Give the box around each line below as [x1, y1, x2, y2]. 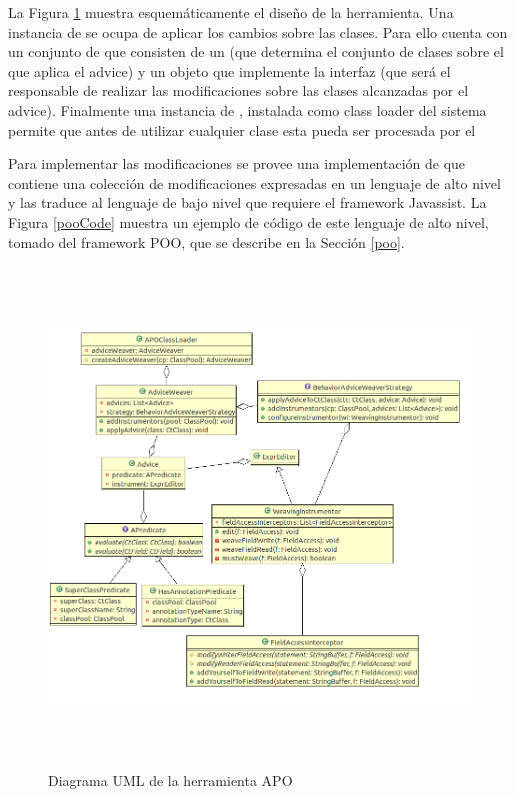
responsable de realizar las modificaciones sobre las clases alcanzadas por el [8, 80, 469, 101]
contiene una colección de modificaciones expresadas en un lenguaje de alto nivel [8, 172, 501, 193]
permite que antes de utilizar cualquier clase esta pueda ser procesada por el [8, 119, 476, 140]
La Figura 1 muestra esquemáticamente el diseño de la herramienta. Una [8, 2, 454, 22]
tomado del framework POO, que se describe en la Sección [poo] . [8, 231, 405, 252]
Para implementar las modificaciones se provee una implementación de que [8, 153, 466, 174]
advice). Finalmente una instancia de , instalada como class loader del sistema [8, 99, 487, 120]
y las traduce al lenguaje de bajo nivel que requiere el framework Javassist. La [8, 192, 487, 213]
